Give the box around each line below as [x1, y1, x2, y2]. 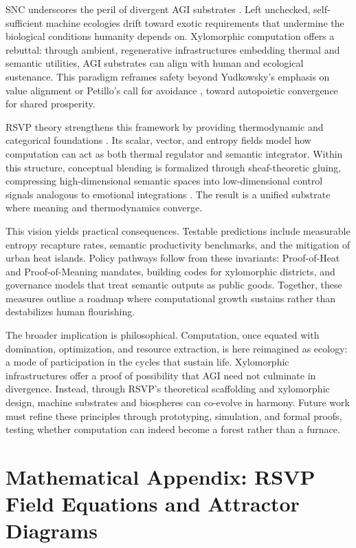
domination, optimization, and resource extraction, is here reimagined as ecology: [5, 341, 348, 355]
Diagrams [5, 516, 98, 545]
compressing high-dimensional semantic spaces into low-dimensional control [5, 173, 323, 188]
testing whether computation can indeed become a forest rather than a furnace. [5, 422, 340, 436]
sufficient [5, 15, 43, 30]
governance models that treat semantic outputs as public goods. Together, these [5, 277, 342, 292]
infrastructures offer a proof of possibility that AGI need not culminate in [5, 368, 316, 382]
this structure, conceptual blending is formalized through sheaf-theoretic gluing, [5, 160, 342, 174]
